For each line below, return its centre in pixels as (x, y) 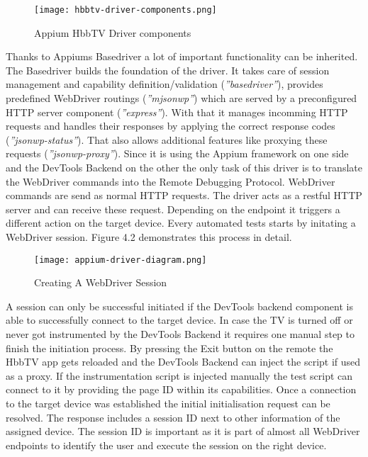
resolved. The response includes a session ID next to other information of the (173, 417)
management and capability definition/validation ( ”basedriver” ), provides (165, 84)
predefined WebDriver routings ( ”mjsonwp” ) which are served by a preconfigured (182, 98)
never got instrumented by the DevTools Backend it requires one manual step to (180, 334)
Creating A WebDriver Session (101, 282)
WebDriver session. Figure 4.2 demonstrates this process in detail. (149, 236)
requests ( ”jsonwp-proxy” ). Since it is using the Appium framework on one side (177, 153)
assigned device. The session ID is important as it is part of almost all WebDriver (183, 431)
